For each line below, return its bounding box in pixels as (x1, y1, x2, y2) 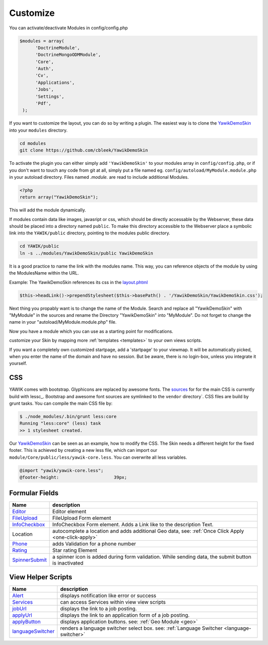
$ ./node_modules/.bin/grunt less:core (19, 414, 117, 419)
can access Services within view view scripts (60, 598, 166, 605)
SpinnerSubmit (12, 557, 47, 564)
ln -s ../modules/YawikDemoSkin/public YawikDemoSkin (19, 250, 153, 256)
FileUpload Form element (52, 514, 111, 521)
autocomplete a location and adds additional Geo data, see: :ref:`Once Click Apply (52, 528, 244, 535)
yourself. (9, 360, 27, 366)
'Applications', (35, 79, 75, 85)
